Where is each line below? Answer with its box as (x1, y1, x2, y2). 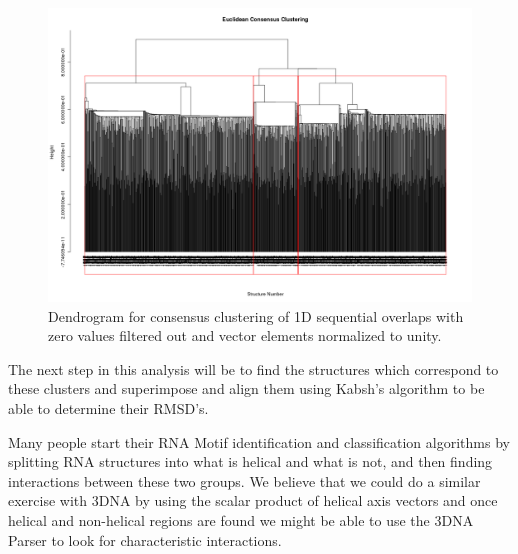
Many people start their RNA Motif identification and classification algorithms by (8, 431, 510, 452)
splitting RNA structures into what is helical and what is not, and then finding (8, 451, 493, 472)
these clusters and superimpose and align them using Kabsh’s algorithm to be (8, 378, 485, 399)
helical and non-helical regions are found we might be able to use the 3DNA (8, 509, 474, 530)
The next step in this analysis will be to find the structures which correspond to (8, 358, 499, 379)
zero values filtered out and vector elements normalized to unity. (48, 325, 442, 346)
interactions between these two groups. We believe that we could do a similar (8, 470, 481, 491)
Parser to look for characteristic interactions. (8, 529, 282, 550)
